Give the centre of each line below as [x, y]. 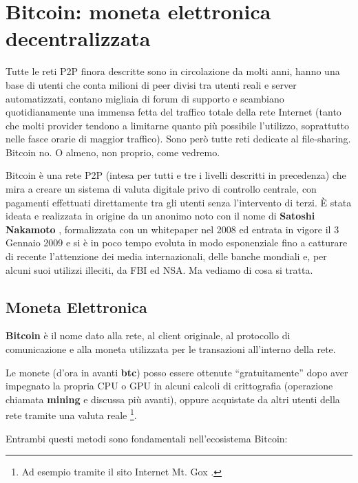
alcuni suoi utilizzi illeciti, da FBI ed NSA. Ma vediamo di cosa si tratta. [159, 269]
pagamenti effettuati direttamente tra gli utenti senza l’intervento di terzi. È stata [179, 202]
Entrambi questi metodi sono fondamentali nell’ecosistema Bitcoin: [147, 438]
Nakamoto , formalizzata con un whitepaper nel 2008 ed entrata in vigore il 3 [172, 229]
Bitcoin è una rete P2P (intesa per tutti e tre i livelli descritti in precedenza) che [176, 175]
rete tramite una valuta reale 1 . [71, 414]
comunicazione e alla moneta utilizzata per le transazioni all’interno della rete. [171, 349]
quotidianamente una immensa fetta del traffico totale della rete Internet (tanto [173, 112]
